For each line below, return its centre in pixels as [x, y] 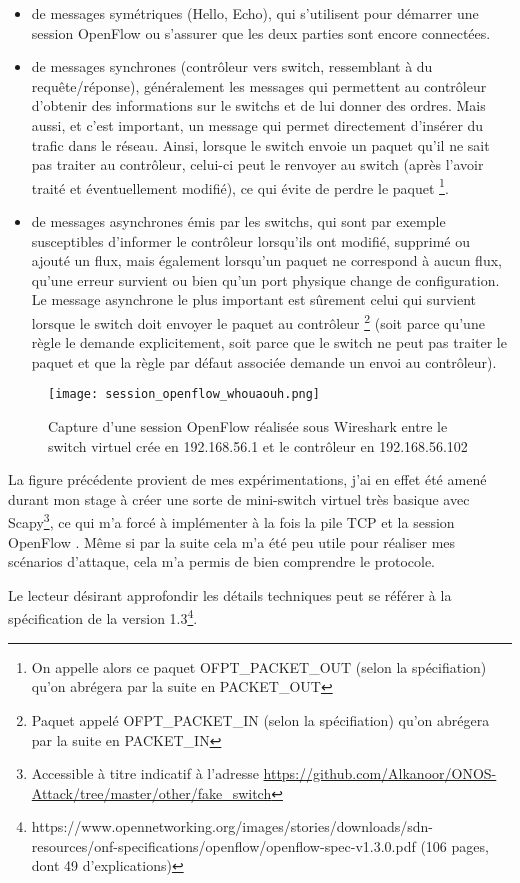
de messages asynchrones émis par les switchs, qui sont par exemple [238, 221]
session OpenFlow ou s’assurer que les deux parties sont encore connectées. [261, 32]
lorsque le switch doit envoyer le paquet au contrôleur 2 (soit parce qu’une [258, 321]
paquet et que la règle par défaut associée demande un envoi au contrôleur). [264, 361]
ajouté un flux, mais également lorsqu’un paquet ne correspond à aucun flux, [266, 260]
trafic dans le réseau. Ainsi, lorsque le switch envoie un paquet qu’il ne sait [260, 144]
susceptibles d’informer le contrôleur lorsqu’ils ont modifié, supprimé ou [251, 240]
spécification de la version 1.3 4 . [103, 617]
